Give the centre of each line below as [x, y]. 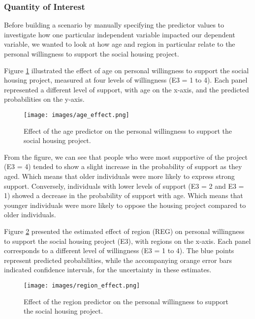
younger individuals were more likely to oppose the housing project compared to [125, 205]
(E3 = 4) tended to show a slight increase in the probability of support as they [123, 166]
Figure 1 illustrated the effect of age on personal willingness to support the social [127, 70]
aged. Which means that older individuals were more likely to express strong [119, 176]
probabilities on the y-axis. [44, 99]
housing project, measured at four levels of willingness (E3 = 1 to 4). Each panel [126, 80]
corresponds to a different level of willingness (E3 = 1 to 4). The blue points [119, 250]
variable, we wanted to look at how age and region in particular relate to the [120, 44]
